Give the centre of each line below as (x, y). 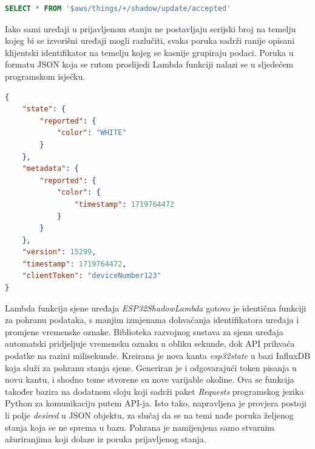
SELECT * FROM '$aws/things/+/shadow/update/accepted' (118, 9)
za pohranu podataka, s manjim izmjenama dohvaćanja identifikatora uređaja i (152, 320)
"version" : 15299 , (59, 252)
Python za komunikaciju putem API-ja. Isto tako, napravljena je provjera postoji (156, 403)
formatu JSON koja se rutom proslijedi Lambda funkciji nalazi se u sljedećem (149, 64)
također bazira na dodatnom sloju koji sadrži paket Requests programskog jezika (154, 391)
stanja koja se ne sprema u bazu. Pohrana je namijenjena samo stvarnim (140, 427)
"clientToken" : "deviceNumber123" (92, 276)
